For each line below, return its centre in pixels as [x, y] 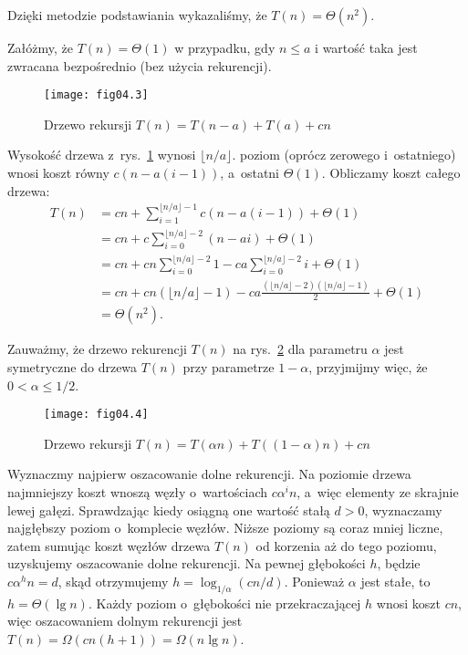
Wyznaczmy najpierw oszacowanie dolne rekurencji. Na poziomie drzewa [209, 474]
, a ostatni [250, 173]
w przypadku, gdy [225, 47]
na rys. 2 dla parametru [300, 349]
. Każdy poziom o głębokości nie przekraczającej [224, 603]
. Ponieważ [314, 581]
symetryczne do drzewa [73, 367]
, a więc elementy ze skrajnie [378, 492]
